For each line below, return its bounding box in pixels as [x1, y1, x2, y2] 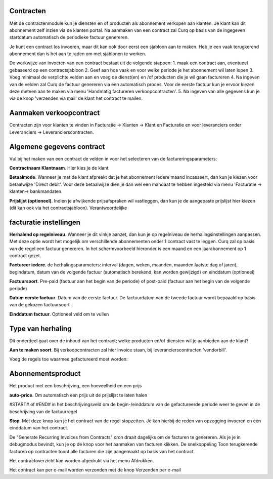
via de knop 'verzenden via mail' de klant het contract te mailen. [9, 95, 143, 101]
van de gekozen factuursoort [9, 302, 70, 308]
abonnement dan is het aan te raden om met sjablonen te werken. [9, 51, 147, 57]
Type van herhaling [9, 324, 72, 333]
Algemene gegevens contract [9, 142, 105, 151]
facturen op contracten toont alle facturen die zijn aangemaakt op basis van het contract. [9, 448, 195, 454]
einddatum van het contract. [9, 425, 68, 431]
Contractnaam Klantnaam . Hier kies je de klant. [9, 165, 110, 171]
